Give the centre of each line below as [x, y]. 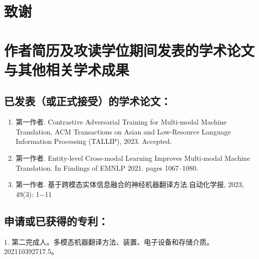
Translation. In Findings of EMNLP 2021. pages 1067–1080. [107, 167]
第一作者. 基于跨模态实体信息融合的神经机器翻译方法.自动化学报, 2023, [130, 184]
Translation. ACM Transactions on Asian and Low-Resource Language [123, 131]
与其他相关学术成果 [67, 69]
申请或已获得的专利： [56, 221]
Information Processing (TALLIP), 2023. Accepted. [94, 141]
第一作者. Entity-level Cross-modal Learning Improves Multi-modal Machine [133, 158]
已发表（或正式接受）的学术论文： [87, 101]
